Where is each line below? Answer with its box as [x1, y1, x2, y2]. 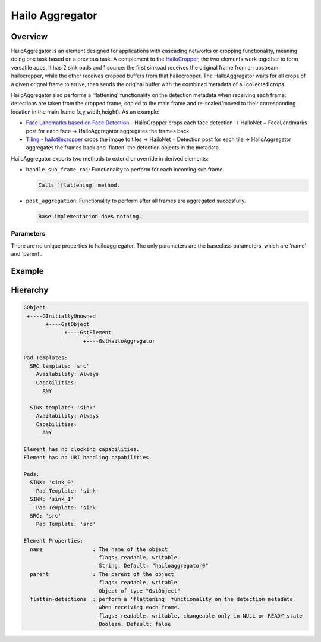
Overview [11, 32, 48, 42]
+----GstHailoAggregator [83, 337, 156, 345]
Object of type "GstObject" [98, 587, 181, 594]
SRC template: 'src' [30, 362, 90, 369]
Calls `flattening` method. [38, 182, 120, 189]
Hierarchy [11, 285, 49, 295]
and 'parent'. [11, 250, 42, 258]
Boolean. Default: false [98, 621, 171, 628]
